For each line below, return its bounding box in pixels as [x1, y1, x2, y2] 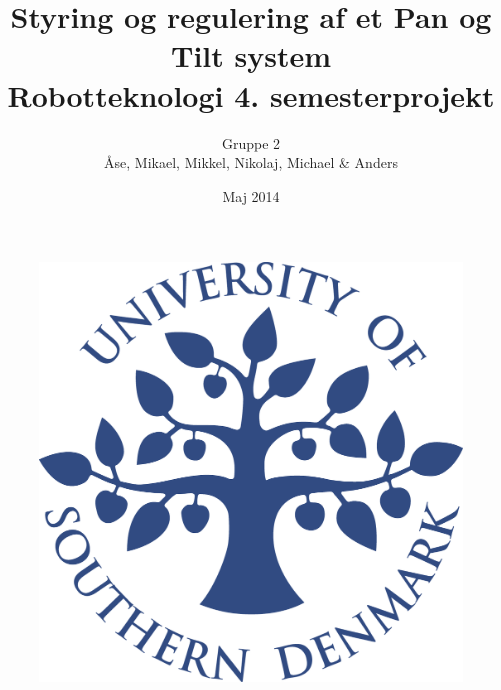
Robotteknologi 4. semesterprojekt [7, 74, 495, 115]
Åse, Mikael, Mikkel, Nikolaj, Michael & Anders [104, 152, 398, 173]
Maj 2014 [222, 185, 280, 206]
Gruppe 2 [221, 132, 281, 153]
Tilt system [170, 35, 332, 76]
